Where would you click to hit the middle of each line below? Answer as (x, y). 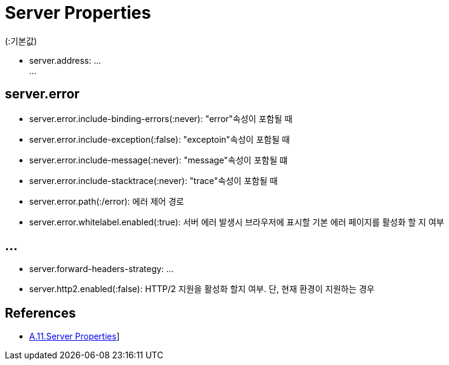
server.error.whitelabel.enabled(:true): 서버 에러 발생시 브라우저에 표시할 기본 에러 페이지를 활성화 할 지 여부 (237, 222)
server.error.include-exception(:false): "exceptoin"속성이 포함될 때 (159, 139)
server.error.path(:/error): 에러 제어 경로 (107, 201)
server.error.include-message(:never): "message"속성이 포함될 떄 (159, 160)
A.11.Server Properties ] (74, 336)
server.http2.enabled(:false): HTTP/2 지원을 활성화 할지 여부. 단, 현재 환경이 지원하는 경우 (202, 289)
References (40, 313)
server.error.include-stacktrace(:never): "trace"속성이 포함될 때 (153, 180)
